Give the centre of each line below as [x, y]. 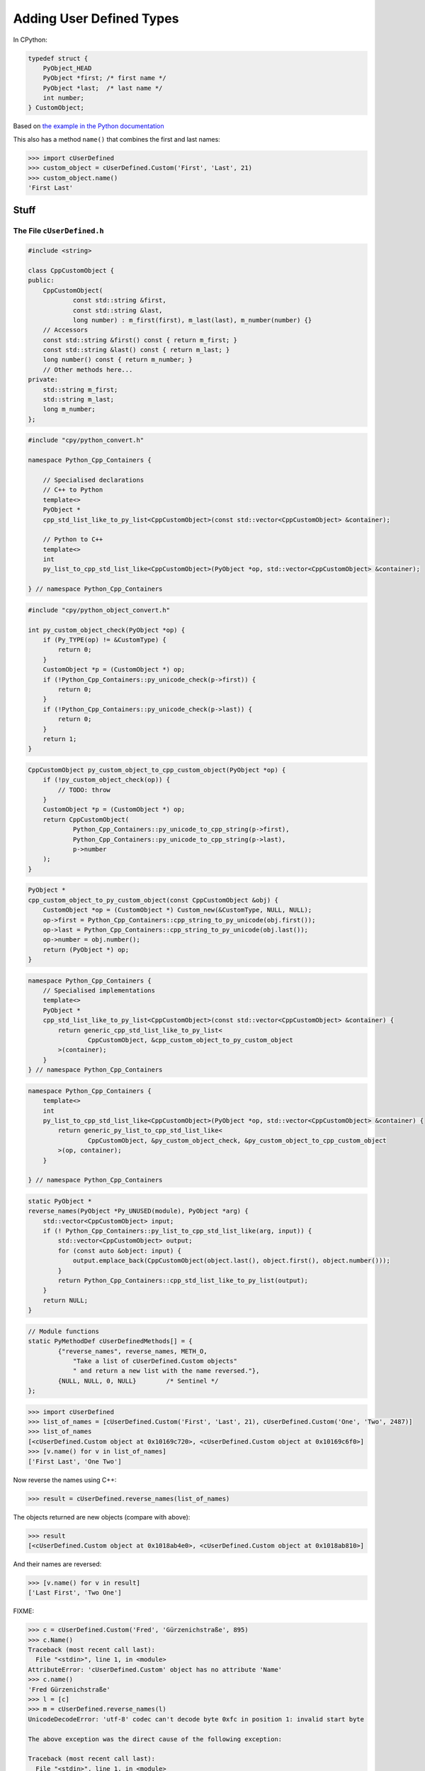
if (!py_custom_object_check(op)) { [106, 780]
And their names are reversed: [57, 1564]
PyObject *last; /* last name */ [103, 88]
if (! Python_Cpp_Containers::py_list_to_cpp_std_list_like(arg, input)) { [177, 1231]
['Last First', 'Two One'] [75, 1593]
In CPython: [30, 40]
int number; [64, 98]
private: [43, 380]
